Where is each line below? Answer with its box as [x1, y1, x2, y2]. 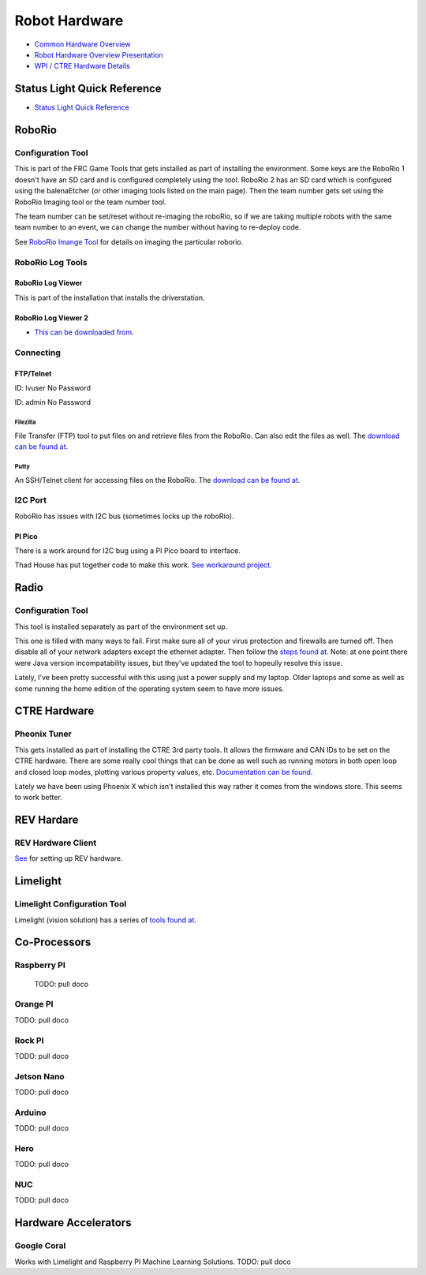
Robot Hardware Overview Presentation [34, 50, 163, 59]
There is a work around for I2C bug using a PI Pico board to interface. [14, 546, 241, 555]
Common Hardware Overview [34, 39, 131, 49]
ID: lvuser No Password [14, 383, 91, 393]
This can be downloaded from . [34, 327, 134, 337]
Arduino [14, 1107, 47, 1118]
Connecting [14, 347, 61, 358]
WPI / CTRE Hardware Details [34, 62, 130, 71]
